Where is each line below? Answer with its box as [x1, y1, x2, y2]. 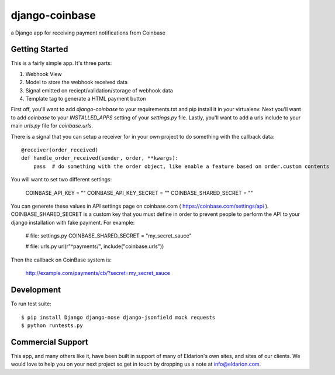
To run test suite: [11, 300, 52, 307]
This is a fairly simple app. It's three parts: [11, 60, 112, 67]
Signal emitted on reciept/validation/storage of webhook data [25, 87, 174, 94]
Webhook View [25, 70, 62, 77]
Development [11, 285, 61, 295]
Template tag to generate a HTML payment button [25, 95, 146, 102]
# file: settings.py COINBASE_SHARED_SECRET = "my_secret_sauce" [25, 232, 192, 239]
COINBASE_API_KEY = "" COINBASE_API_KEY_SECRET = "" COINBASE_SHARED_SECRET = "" [25, 189, 253, 196]
